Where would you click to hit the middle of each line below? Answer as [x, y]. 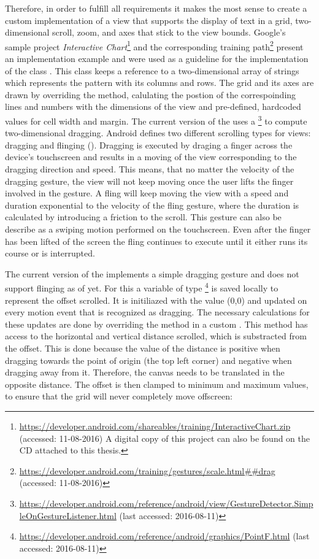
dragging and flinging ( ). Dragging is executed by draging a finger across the [149, 145]
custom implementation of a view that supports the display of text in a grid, [149, 20]
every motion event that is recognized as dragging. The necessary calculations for [157, 312]
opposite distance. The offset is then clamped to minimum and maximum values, [157, 384]
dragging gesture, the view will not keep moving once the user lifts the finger [149, 181]
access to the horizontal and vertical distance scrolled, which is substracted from [156, 336]
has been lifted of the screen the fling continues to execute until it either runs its [156, 241]
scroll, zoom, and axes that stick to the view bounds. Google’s [169, 32]
